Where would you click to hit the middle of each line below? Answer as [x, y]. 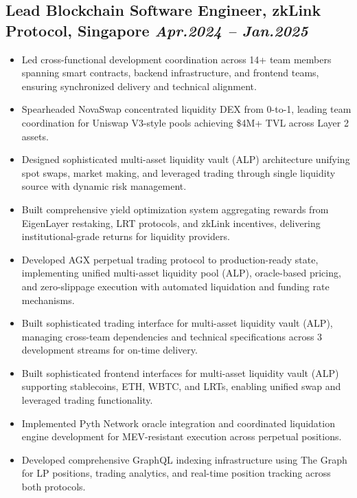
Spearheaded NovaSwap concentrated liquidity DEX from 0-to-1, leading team [186, 109]
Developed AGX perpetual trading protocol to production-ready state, [170, 259]
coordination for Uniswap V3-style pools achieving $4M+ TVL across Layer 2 [185, 122]
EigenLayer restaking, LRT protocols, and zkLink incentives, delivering [171, 223]
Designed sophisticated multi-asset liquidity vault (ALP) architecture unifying [186, 159]
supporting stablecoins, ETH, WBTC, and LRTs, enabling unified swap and [181, 386]
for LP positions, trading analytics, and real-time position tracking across [176, 473]
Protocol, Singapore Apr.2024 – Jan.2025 [157, 30]
